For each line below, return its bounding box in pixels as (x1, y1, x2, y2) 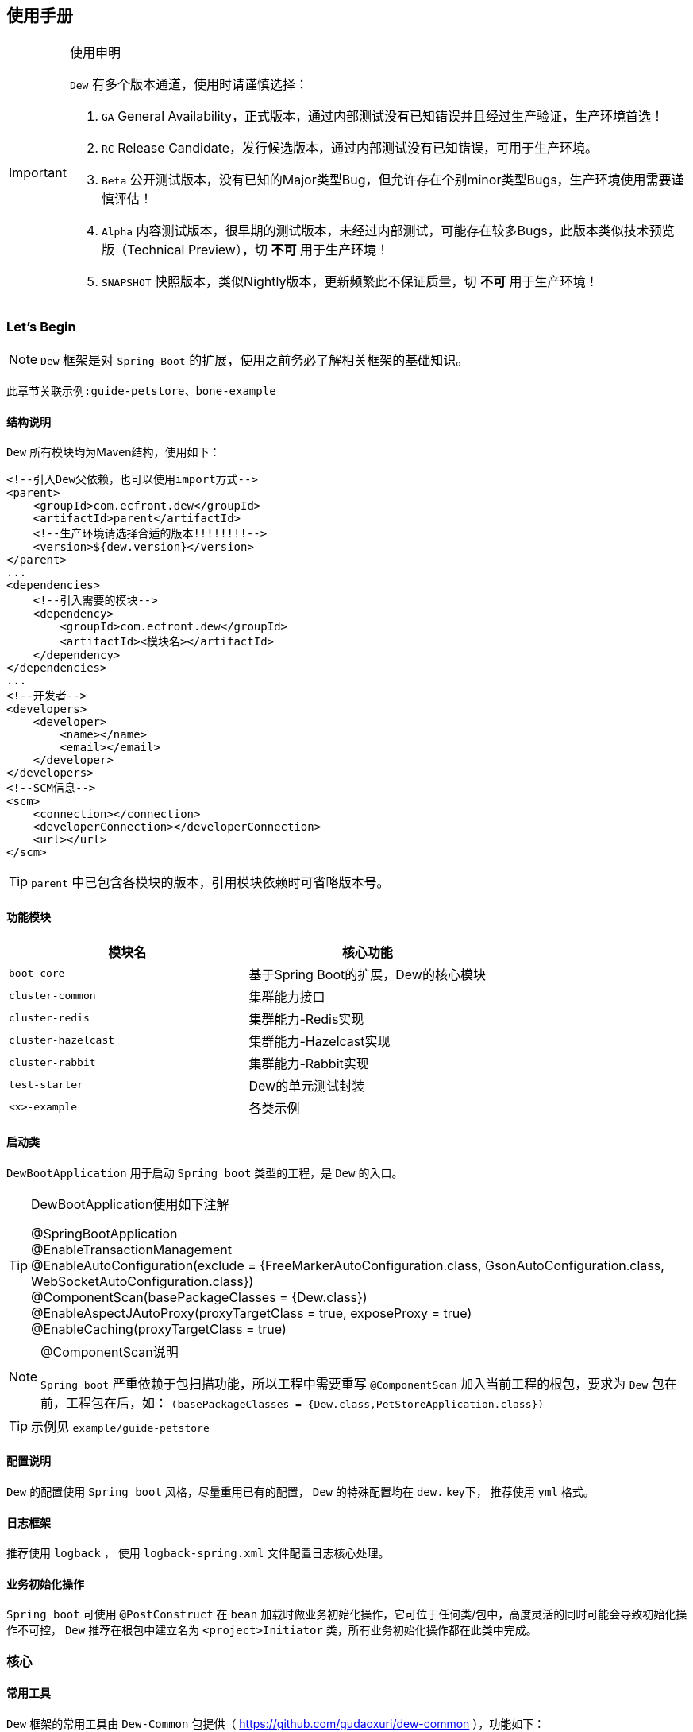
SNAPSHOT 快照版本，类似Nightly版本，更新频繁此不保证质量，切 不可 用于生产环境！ (101, 273, 599, 290)
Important (9, 165, 67, 181)
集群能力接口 (248, 988, 325, 1005)
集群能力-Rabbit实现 (248, 1055, 369, 1071)
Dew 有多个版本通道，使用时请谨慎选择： (69, 76, 308, 93)
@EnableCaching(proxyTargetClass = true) (31, 1320, 287, 1337)
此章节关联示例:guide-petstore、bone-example (6, 385, 276, 398)
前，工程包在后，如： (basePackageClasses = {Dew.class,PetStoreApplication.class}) (40, 1394, 545, 1411)
